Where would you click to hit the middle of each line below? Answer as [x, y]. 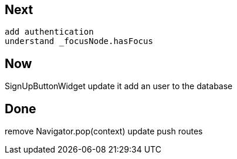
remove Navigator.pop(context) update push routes [104, 131]
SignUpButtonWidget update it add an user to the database [119, 86]
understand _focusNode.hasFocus [79, 41]
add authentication [49, 32]
